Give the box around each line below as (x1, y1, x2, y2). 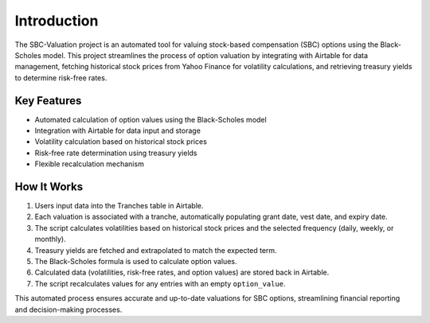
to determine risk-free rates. (14, 72, 107, 83)
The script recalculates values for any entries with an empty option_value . (34, 278, 286, 288)
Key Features (14, 94, 82, 107)
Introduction (14, 12, 99, 29)
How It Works (14, 180, 84, 193)
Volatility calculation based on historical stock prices (34, 137, 207, 146)
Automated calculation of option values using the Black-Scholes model (34, 115, 267, 124)
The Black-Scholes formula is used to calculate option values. (34, 257, 237, 267)
